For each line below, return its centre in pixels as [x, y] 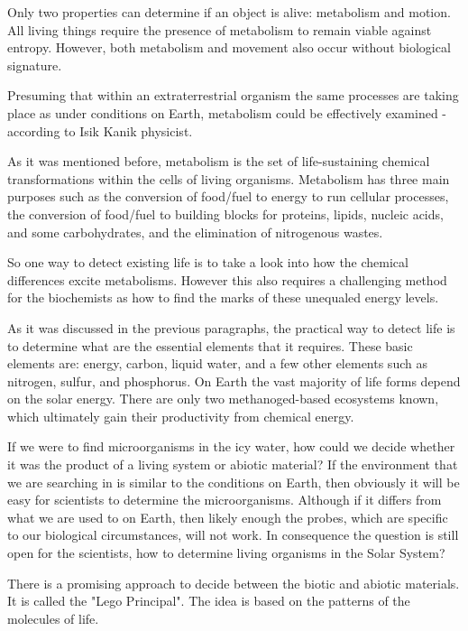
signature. [35, 65]
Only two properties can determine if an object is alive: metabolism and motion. [229, 12]
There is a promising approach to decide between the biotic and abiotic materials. [234, 583]
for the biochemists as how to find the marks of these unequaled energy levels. [223, 297]
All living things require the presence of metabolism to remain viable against [220, 29]
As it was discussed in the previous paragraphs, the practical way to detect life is [231, 327]
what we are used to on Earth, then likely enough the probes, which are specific [228, 517]
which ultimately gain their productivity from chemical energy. [181, 416]
